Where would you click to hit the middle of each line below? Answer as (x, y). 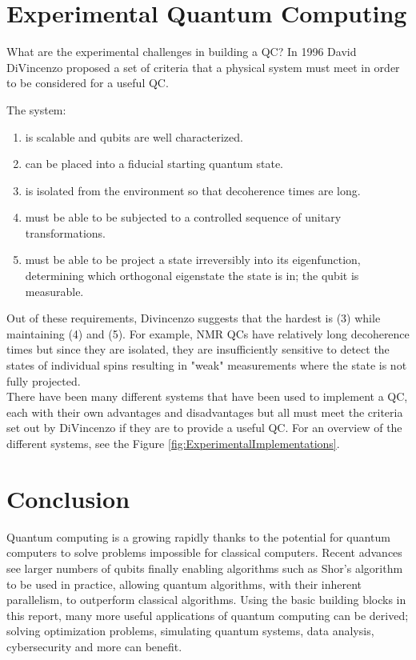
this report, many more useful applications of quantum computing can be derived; (208, 615)
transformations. (65, 232)
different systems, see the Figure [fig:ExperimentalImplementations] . (173, 443)
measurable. (54, 291)
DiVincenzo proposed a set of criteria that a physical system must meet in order (203, 67)
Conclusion (68, 498)
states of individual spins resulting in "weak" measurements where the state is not (207, 365)
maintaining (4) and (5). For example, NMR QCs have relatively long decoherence (208, 333)
